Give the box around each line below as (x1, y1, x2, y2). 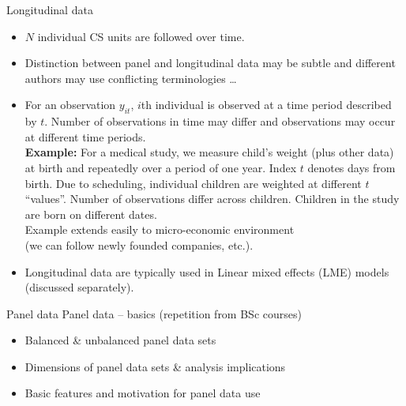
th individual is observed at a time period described (141, 96, 392, 113)
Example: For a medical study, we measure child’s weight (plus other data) (24, 144, 394, 160)
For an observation (24, 96, 116, 113)
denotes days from (307, 159, 396, 175)
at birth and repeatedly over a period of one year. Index (24, 159, 297, 175)
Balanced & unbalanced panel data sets (24, 332, 216, 348)
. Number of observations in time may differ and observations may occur (44, 113, 396, 130)
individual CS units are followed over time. (37, 28, 245, 44)
